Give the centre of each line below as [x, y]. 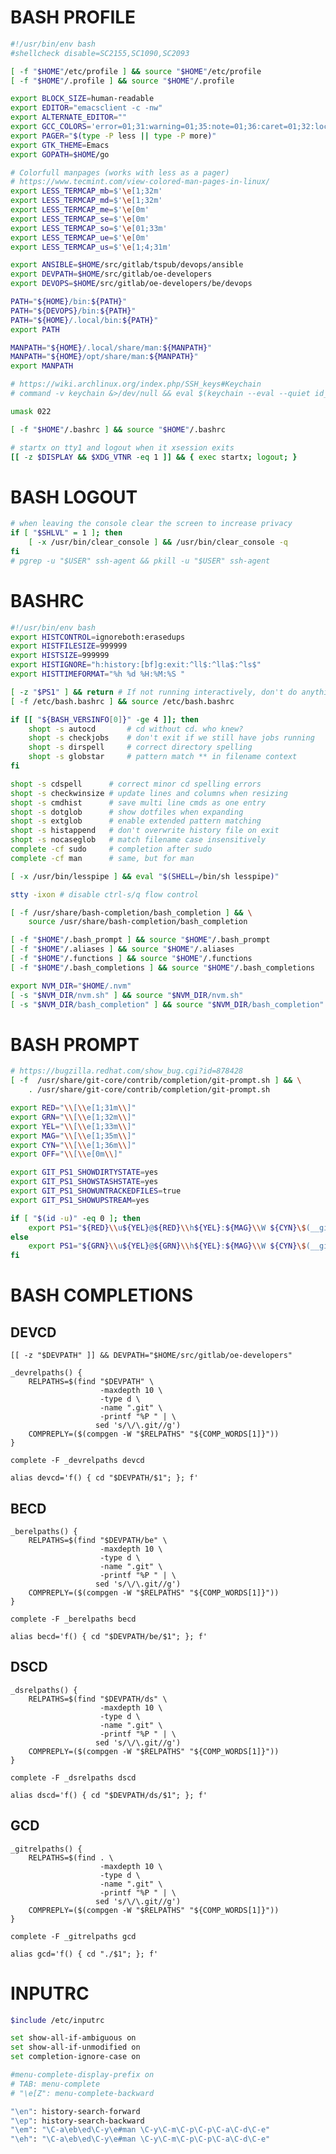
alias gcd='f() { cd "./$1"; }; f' [84, 1954]
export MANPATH [42, 366]
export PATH [35, 329]
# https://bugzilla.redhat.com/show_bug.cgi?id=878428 [127, 1071]
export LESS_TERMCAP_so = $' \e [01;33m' [89, 228]
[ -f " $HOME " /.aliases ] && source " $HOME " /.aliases [122, 949]
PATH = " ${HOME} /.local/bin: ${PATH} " [84, 320]
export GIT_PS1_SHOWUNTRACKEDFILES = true [96, 1191]
